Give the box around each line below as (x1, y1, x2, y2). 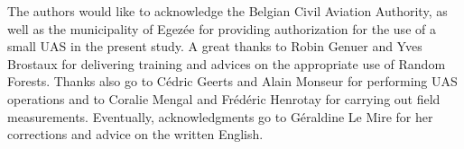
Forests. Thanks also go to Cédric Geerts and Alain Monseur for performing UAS (7, 72, 458, 91)
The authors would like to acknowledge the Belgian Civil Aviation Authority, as (7, 2, 448, 20)
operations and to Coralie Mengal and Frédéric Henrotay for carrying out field (7, 89, 441, 108)
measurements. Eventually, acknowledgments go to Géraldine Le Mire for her (7, 107, 433, 126)
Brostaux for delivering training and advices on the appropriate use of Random (7, 54, 446, 73)
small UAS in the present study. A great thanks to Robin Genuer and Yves (7, 37, 422, 56)
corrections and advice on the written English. (7, 125, 264, 144)
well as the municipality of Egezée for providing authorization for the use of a (7, 19, 436, 38)
